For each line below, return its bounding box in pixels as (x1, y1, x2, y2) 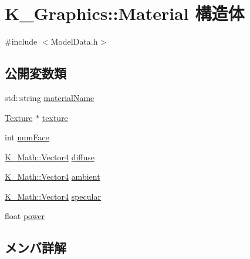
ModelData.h (50, 35, 98, 48)
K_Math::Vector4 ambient (5, 170, 100, 183)
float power (5, 210, 45, 222)
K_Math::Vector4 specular (5, 190, 101, 202)
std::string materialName (5, 91, 94, 103)
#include (5, 35, 38, 48)
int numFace (5, 131, 49, 143)
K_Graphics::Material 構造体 (5, 1, 245, 25)
